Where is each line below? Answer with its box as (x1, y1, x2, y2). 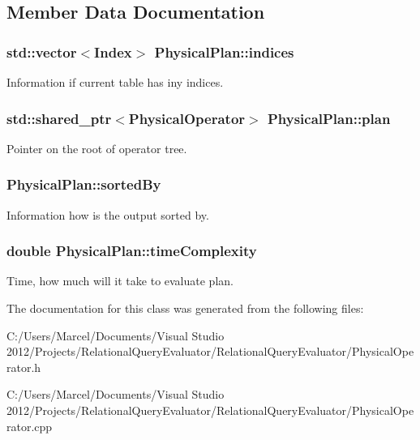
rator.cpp (6, 417, 53, 434)
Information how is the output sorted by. (6, 206, 209, 223)
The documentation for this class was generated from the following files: (6, 300, 364, 317)
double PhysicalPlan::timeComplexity (6, 241, 257, 261)
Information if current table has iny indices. (6, 74, 224, 90)
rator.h (6, 358, 41, 375)
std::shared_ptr (6, 108, 112, 128)
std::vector (6, 41, 77, 62)
